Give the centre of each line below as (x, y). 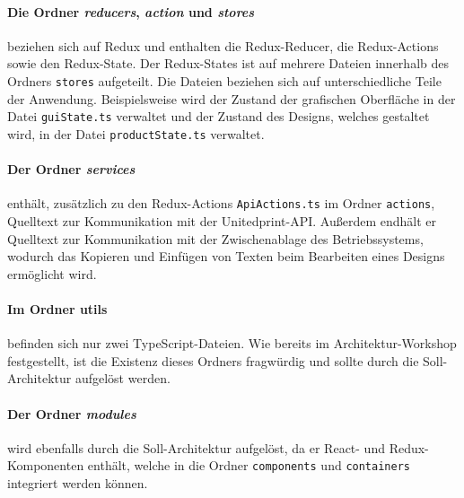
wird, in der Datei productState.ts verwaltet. (136, 133)
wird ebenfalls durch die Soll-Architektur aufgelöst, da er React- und (196, 447)
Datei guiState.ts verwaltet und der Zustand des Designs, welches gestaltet (219, 116)
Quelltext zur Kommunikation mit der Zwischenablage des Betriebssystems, (215, 238)
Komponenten (46, 465)
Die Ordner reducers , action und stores (131, 11)
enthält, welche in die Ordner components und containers (249, 465)
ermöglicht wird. (52, 273)
